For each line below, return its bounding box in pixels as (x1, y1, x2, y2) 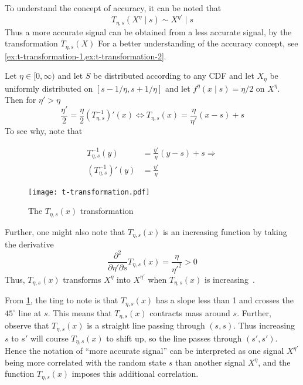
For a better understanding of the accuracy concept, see (98, 37, 298, 49)
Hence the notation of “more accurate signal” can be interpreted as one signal (5, 344, 284, 357)
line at (18, 306, 42, 319)
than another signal (175, 356, 246, 368)
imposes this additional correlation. (72, 367, 199, 380)
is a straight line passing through (87, 319, 205, 332)
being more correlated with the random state (5, 356, 166, 368)
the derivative (5, 238, 54, 250)
